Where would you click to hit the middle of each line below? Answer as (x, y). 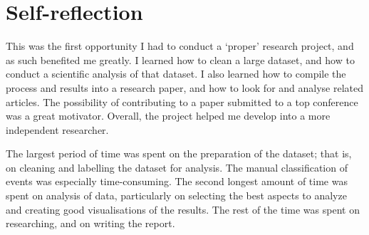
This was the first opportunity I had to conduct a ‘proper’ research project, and (180, 46)
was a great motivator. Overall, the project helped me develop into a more (168, 116)
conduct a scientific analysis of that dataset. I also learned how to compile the (176, 74)
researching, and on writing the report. (90, 223)
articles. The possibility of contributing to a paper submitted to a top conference (182, 101)
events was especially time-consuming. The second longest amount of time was (177, 181)
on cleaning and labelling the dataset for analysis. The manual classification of (177, 167)
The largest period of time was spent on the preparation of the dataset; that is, (179, 153)
